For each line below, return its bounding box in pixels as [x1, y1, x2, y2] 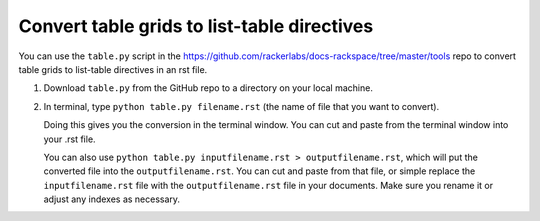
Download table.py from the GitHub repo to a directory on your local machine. [43, 82, 374, 94]
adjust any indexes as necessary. [43, 193, 180, 205]
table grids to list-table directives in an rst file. [18, 63, 208, 75]
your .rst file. [43, 133, 96, 145]
